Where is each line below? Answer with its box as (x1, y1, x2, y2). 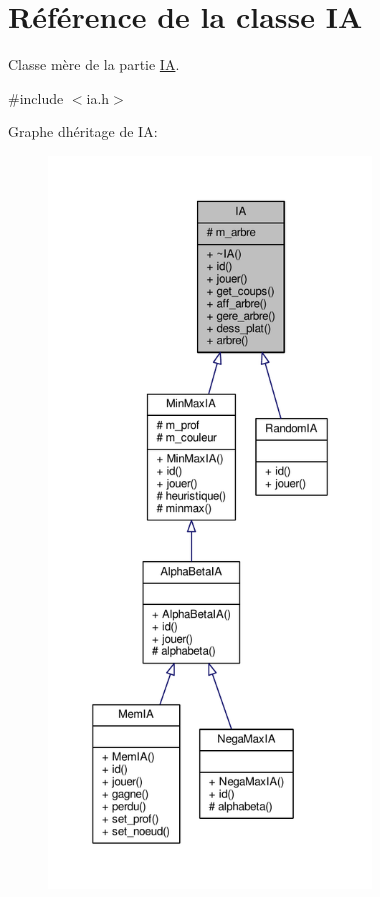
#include (8, 87, 64, 108)
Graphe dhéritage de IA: (8, 121, 158, 142)
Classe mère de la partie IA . (8, 54, 180, 75)
